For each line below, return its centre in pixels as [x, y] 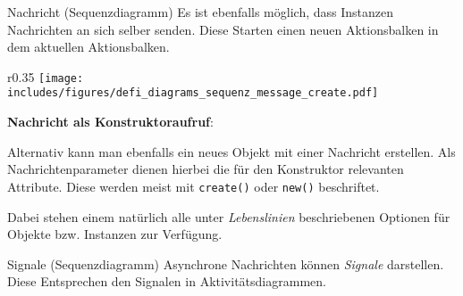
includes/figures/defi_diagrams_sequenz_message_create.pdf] [193, 93]
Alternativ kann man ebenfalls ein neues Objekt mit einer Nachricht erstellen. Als [231, 151]
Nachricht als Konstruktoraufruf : [110, 122]
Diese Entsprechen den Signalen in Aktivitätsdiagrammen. [167, 281]
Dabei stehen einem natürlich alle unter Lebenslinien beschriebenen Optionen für [229, 216]
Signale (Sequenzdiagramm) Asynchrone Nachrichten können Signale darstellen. [226, 263]
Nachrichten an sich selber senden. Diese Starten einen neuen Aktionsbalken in [223, 29]
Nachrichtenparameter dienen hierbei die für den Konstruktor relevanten [206, 169]
